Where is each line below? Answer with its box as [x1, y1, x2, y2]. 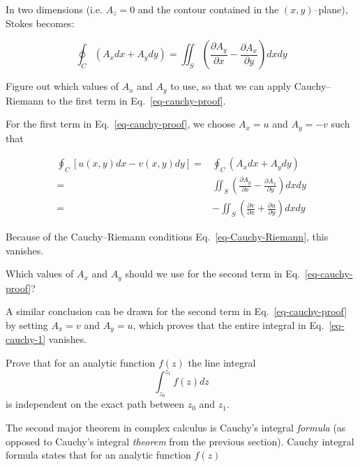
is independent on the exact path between [6, 397, 184, 411]
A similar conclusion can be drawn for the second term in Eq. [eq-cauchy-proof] [6, 304, 347, 319]
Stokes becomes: [6, 15, 75, 30]
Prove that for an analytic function [6, 355, 156, 370]
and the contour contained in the [137, 2, 279, 16]
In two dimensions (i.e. [6, 2, 103, 16]
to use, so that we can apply [170, 79, 292, 93]
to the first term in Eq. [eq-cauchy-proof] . [47, 93, 226, 107]
